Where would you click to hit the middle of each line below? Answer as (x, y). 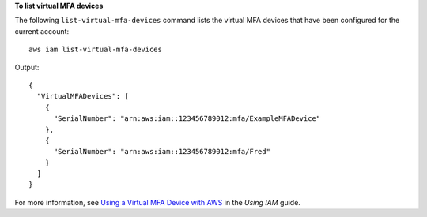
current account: (42, 31)
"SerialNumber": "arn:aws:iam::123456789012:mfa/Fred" (162, 152)
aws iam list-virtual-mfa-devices (95, 50)
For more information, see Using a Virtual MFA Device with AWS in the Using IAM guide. (157, 202)
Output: (27, 67)
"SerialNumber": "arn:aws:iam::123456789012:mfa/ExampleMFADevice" (187, 119)
